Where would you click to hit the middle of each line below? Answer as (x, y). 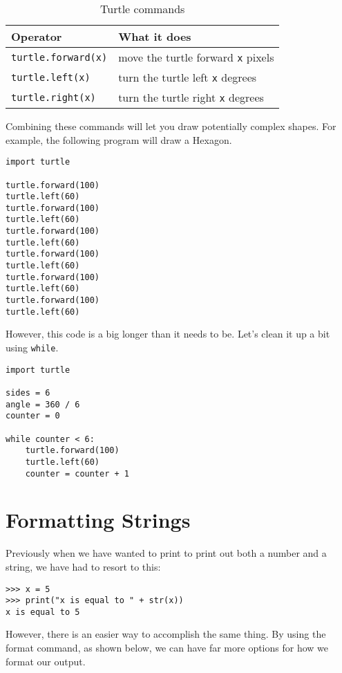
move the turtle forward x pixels (196, 57)
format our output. (46, 661)
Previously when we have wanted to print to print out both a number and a (166, 553)
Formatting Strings (98, 520)
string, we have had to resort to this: (83, 566)
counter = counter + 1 (77, 473)
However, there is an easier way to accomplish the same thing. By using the (166, 634)
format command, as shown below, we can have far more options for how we (167, 648)
